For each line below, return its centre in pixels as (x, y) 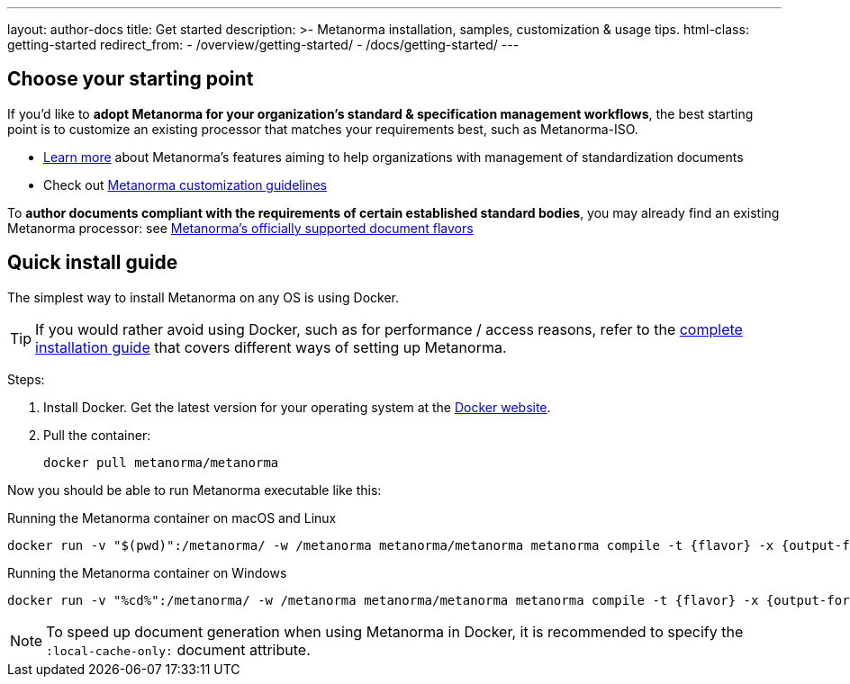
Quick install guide (93, 263)
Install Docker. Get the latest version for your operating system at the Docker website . (297, 407)
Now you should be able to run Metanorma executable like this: (194, 490)
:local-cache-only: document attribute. (178, 649)
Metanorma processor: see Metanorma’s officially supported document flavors (240, 228)
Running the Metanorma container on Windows (147, 572)
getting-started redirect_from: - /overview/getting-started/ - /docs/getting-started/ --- (263, 45)
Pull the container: (97, 435)
